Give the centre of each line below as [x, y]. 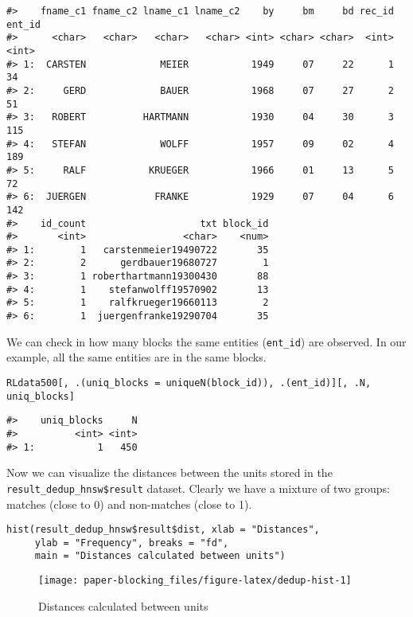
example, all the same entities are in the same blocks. [136, 357]
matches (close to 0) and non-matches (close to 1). [129, 504]
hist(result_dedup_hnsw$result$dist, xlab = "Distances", [163, 530]
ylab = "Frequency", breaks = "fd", [132, 543]
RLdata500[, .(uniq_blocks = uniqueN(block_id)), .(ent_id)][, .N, [189, 383]
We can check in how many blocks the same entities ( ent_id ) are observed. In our [206, 341]
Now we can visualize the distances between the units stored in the [169, 473]
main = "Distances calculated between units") [160, 556]
